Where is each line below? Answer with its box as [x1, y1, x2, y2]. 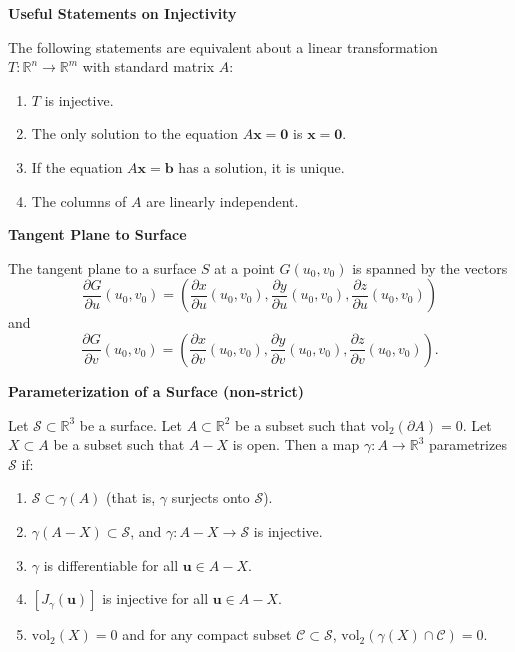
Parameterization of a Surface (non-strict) [8, 380, 305, 401]
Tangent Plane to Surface [8, 224, 187, 245]
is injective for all [102, 588, 209, 609]
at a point [214, 257, 275, 278]
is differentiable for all [43, 554, 179, 575]
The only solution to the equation [31, 123, 239, 144]
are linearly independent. [146, 190, 299, 211]
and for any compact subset [122, 624, 292, 645]
